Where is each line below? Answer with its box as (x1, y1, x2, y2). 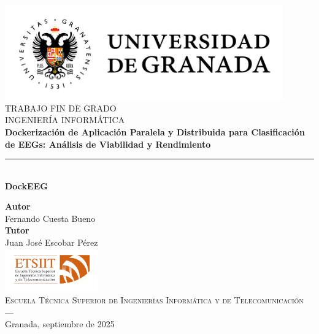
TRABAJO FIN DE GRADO (5, 101, 117, 114)
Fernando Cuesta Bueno (5, 211, 96, 224)
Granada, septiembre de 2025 (5, 317, 115, 330)
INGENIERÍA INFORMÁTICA (5, 113, 125, 126)
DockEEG (5, 179, 48, 192)
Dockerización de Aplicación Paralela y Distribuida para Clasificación (5, 125, 305, 138)
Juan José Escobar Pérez (5, 236, 98, 249)
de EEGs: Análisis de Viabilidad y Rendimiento (5, 137, 211, 150)
